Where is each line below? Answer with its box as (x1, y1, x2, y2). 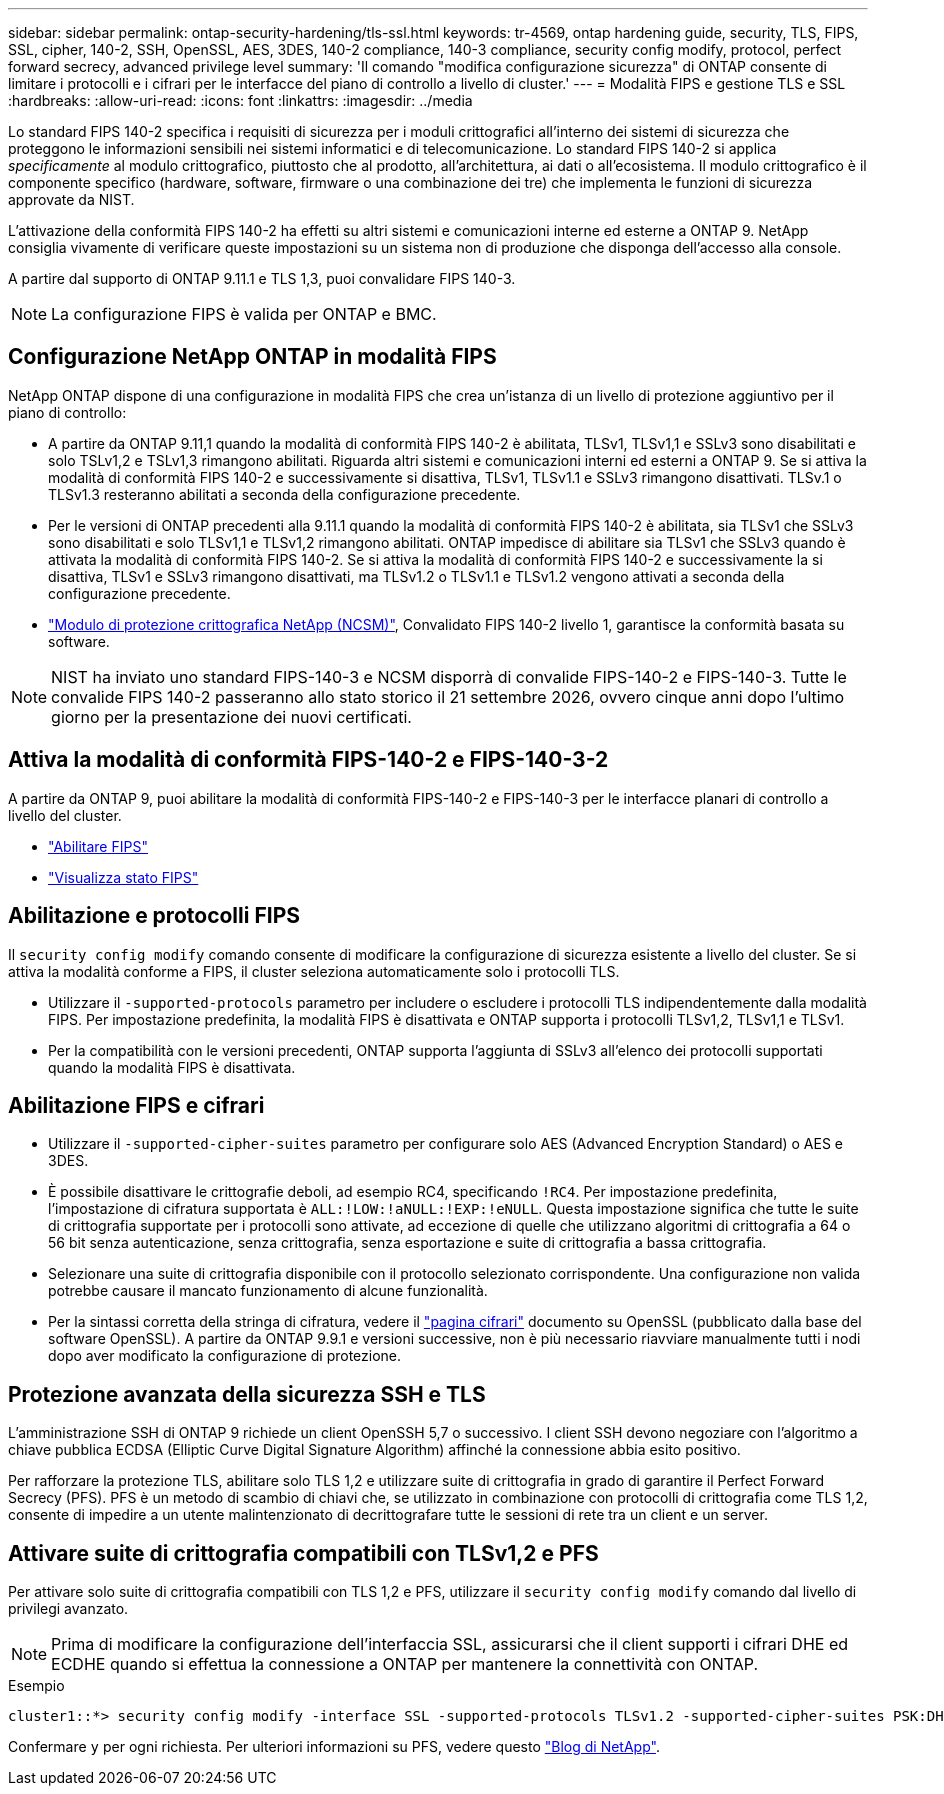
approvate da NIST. (8, 191, 135, 208)
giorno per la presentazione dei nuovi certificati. (51, 706, 412, 727)
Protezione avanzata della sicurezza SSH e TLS (8, 1381, 486, 1407)
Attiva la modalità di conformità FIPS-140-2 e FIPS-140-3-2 (8, 747, 609, 773)
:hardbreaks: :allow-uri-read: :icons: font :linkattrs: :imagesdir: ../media (8, 92, 473, 109)
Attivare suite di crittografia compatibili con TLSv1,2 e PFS (8, 1540, 599, 1566)
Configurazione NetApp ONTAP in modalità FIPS (8, 344, 497, 370)
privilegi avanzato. (8, 1600, 129, 1618)
